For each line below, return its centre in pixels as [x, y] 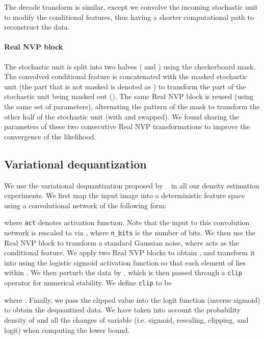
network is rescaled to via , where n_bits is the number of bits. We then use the [130, 232]
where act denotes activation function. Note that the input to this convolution [127, 222]
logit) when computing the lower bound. [67, 330]
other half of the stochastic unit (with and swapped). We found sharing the [122, 116]
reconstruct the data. [37, 27]
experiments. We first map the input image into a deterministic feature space [125, 195]
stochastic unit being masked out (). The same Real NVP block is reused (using [129, 96]
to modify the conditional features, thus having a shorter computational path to [129, 17]
